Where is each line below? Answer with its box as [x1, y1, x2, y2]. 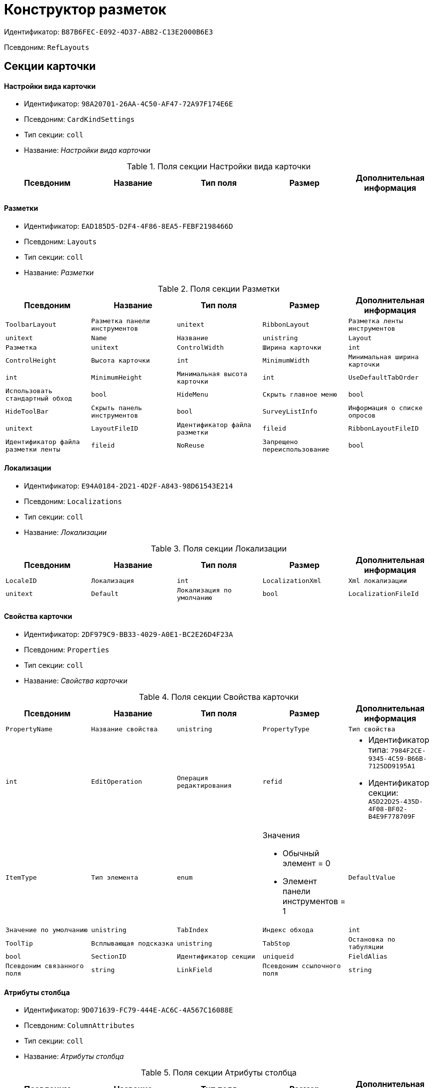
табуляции [348, 943, 384, 951]
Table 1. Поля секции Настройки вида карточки [127, 161, 311, 172]
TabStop [262, 939, 290, 947]
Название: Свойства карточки [24, 676, 127, 685]
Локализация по [177, 586, 232, 594]
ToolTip [5, 939, 33, 947]
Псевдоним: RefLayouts [4, 42, 89, 51]
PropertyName [5, 725, 52, 733]
